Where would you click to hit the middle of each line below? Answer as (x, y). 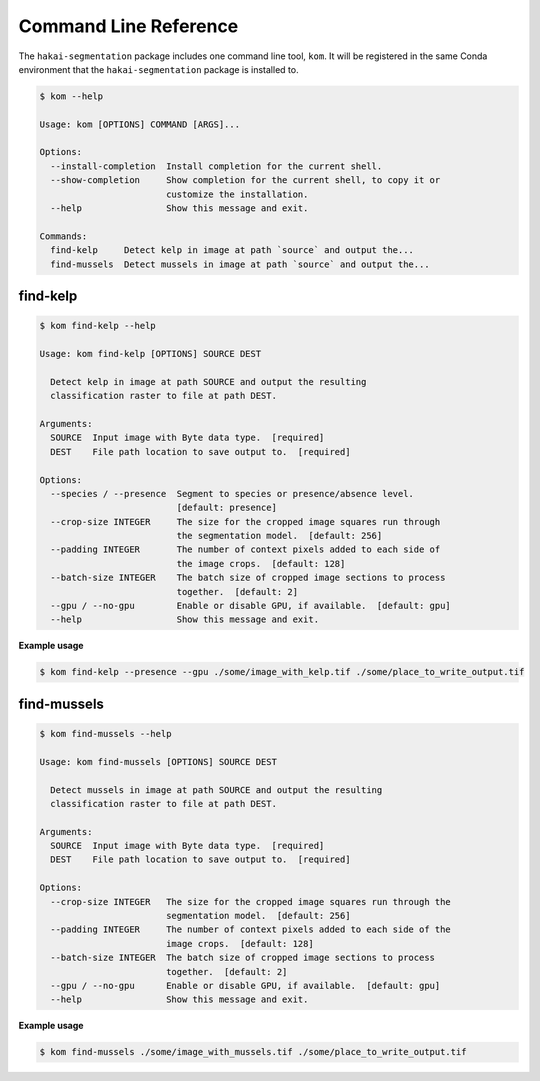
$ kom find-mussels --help (105, 733)
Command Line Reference (128, 26)
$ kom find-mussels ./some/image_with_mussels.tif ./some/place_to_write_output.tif (253, 1052)
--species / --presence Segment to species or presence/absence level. (232, 493)
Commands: (63, 236)
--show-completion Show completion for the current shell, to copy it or (245, 180)
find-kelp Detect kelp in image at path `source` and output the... (232, 250)
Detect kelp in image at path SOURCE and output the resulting (208, 381)
